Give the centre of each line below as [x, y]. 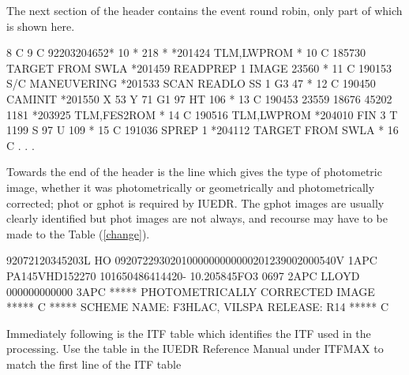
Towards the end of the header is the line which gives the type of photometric [194, 172]
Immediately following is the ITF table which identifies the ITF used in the [189, 333]
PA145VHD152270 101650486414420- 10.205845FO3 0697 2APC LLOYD [183, 275]
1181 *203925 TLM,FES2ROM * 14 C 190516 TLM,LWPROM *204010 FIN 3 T [202, 114]
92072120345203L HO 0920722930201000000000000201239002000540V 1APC [192, 260]
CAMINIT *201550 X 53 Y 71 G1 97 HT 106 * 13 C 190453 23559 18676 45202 [199, 98]
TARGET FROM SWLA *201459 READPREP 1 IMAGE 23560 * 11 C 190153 [199, 67]
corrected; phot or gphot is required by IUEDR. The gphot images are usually [195, 202]
